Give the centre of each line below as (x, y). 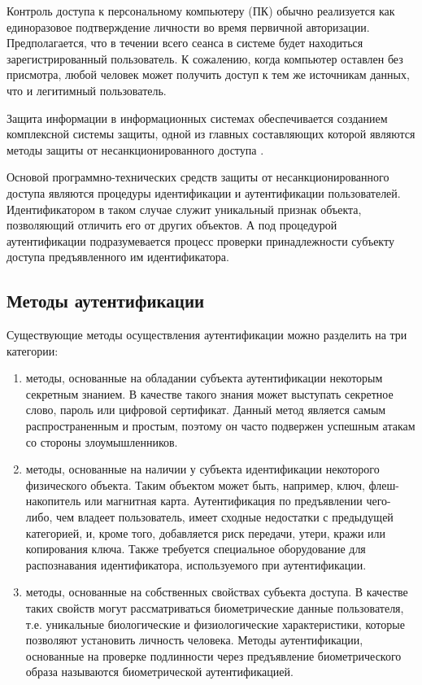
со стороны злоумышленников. (102, 441)
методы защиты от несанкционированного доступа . (135, 149)
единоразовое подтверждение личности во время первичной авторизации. (188, 26)
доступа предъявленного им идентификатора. (118, 257)
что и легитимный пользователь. (87, 90)
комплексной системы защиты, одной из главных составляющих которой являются (211, 134)
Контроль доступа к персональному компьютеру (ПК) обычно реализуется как (201, 11)
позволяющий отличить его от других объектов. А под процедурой (172, 225)
